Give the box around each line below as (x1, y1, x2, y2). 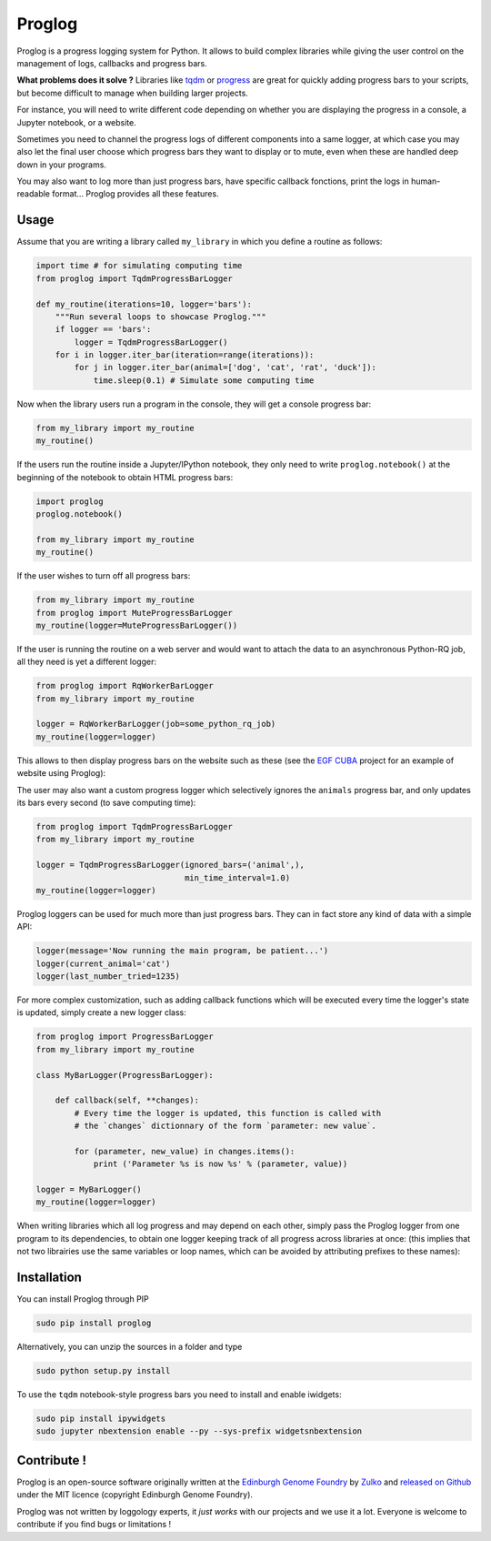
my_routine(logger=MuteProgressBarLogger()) (35, 619, 238, 630)
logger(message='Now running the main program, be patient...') (35, 946, 329, 956)
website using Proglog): (16, 768, 106, 779)
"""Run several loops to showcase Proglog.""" (55, 311, 267, 322)
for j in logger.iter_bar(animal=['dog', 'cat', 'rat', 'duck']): (74, 362, 377, 373)
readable (16, 188, 50, 199)
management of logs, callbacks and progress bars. (16, 57, 208, 68)
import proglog (35, 496, 104, 507)
